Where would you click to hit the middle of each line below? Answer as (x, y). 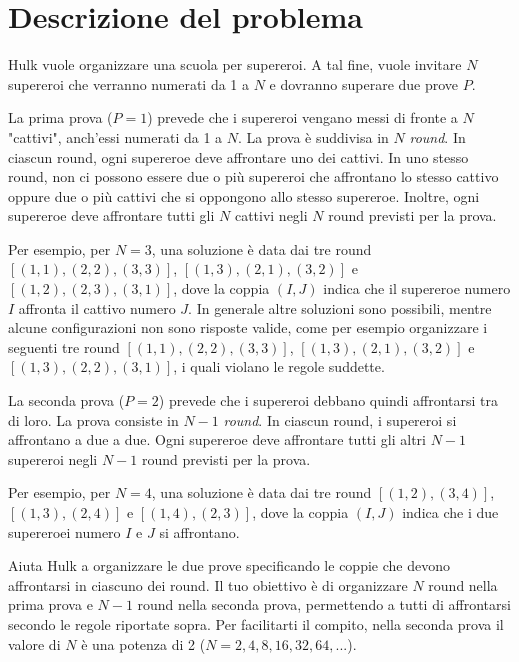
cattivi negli (271, 215)
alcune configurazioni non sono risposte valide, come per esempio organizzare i (248, 327)
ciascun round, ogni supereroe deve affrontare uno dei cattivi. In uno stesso (238, 156)
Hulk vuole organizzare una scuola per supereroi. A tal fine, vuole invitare (235, 64)
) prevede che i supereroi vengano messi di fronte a (302, 117)
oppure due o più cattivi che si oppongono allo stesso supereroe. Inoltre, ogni (244, 195)
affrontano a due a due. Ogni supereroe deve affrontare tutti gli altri (217, 439)
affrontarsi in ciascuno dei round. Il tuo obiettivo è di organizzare (208, 584)
